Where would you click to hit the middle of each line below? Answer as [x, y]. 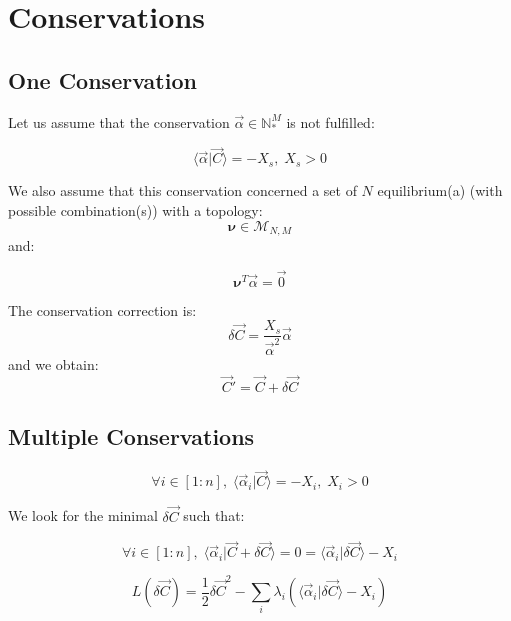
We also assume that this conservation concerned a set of [182, 190]
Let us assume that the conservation [119, 121]
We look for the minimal [83, 515]
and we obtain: [53, 364]
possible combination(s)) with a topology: [135, 209]
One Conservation [102, 79]
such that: [214, 515]
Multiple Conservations [131, 436]
